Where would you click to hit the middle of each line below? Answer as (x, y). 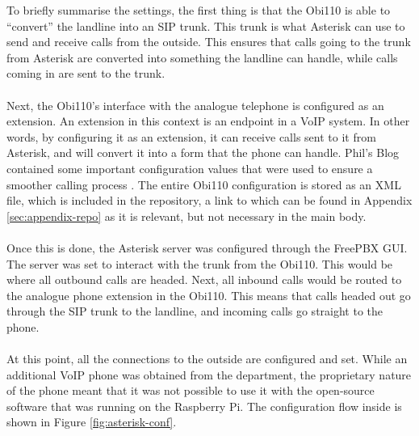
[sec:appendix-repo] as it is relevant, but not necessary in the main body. (186, 216)
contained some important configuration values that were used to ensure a (190, 168)
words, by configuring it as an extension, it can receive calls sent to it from (191, 136)
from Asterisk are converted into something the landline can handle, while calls (202, 57)
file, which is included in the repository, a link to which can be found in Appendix (209, 200)
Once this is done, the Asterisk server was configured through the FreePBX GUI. (207, 247)
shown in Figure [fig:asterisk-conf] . (92, 422)
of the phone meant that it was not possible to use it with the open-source (191, 390)
